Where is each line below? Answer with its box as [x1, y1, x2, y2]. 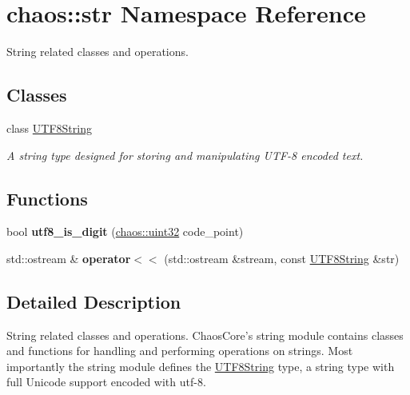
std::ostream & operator [6, 249, 131, 266]
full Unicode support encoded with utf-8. [6, 373, 206, 390]
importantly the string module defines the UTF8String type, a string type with [6, 357, 395, 374]
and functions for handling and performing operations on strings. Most [6, 342, 353, 359]
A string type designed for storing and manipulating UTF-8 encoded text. [6, 146, 364, 163]
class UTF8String [6, 119, 92, 136]
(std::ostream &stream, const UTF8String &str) [164, 249, 400, 266]
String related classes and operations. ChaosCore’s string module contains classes [6, 326, 404, 343]
